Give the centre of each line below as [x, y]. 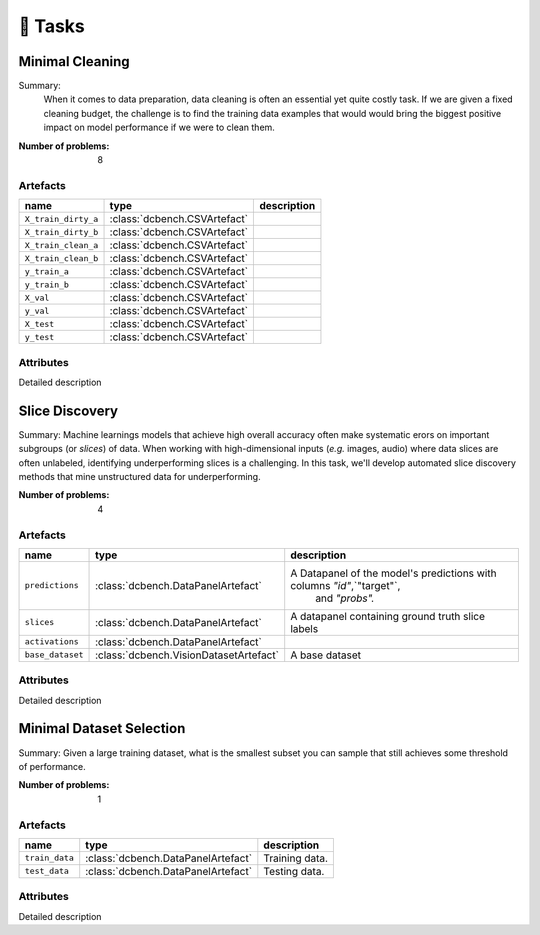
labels [304, 628]
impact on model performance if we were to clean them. [159, 127]
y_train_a [47, 271]
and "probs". [345, 598]
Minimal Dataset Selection [102, 728]
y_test [39, 336]
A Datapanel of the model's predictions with [393, 573]
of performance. [52, 766]
